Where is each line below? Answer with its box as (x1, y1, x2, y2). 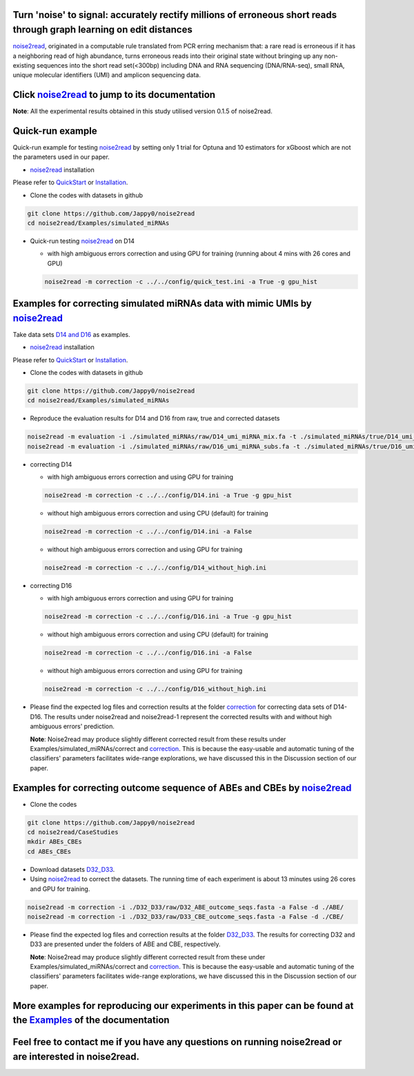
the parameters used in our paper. (12, 153, 110, 162)
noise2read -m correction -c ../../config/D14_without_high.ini (44, 564, 267, 572)
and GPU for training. (30, 884, 90, 893)
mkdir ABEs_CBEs (27, 838, 83, 845)
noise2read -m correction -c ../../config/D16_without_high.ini (44, 685, 267, 693)
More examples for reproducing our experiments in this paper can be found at (12, 999, 354, 1011)
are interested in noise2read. (12, 1050, 140, 1062)
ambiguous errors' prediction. (30, 722, 115, 731)
